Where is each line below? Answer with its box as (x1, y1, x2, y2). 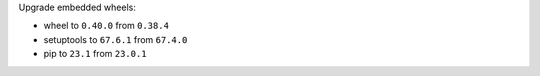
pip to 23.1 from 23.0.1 (43, 48, 147, 60)
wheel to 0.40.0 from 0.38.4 (43, 20, 170, 32)
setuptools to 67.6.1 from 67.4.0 (43, 33, 188, 45)
